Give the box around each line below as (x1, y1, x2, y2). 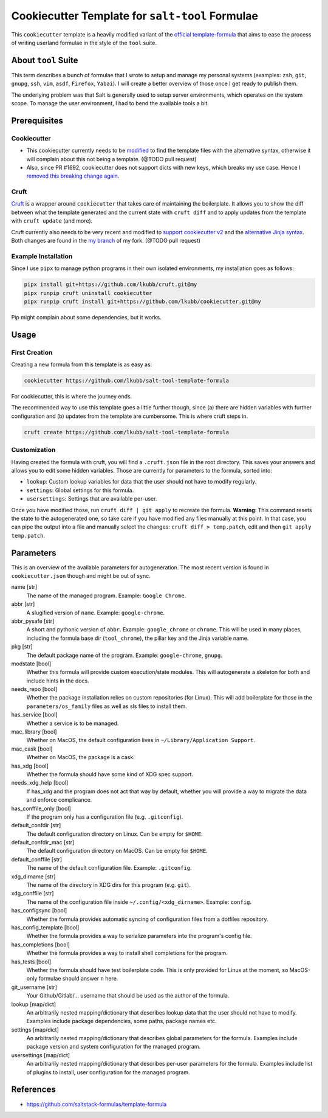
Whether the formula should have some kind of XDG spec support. (26, 770, 194, 778)
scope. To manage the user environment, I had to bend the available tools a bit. (11, 100, 210, 107)
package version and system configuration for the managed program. (26, 1043, 200, 1050)
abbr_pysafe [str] (11, 617, 55, 625)
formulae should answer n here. (38, 975, 118, 982)
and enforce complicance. (26, 796, 92, 804)
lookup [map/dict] (11, 1001, 56, 1008)
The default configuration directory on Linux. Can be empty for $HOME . (26, 830, 203, 838)
